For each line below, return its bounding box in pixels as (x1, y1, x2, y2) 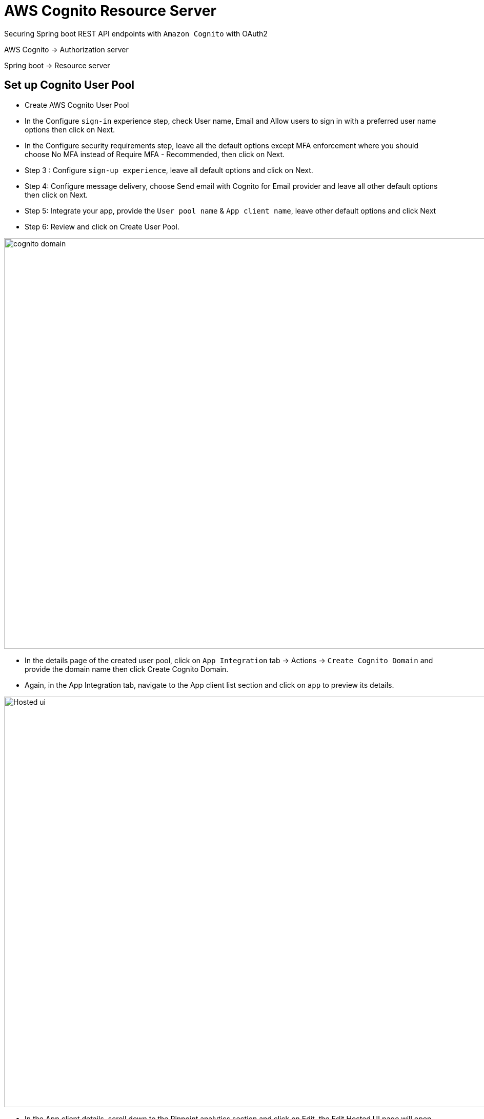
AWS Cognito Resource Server (4, 2, 216, 20)
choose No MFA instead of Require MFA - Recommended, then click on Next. (25, 149, 285, 159)
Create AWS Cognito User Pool (25, 100, 129, 109)
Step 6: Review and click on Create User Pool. (25, 222, 179, 231)
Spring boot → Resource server (4, 61, 110, 70)
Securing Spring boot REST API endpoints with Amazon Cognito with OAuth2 (4, 29, 268, 38)
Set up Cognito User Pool (4, 79, 135, 92)
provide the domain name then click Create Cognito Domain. (25, 664, 229, 673)
